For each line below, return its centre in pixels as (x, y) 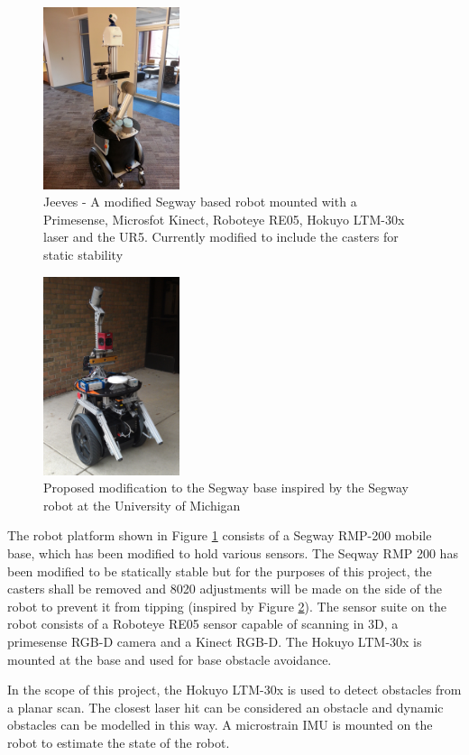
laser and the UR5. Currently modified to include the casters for (221, 237)
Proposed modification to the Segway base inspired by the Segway (226, 488)
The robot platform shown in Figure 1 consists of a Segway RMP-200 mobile (220, 535)
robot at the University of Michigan (142, 505)
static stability (83, 254)
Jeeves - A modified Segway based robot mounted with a (200, 202)
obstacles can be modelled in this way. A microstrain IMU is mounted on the (220, 725)
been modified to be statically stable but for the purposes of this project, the (220, 571)
